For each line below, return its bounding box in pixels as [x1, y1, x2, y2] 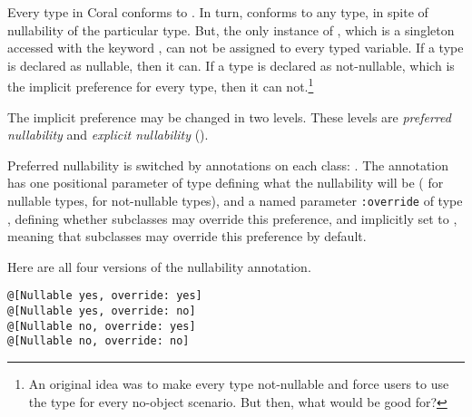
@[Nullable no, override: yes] [7, 319, 196, 333]
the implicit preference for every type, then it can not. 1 [7, 74, 314, 96]
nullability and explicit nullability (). [7, 125, 209, 144]
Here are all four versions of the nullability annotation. [7, 257, 311, 276]
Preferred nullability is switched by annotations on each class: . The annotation [7, 155, 449, 174]
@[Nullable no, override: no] [7, 335, 190, 348]
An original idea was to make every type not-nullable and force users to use [28, 374, 449, 393]
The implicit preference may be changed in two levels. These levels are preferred [7, 107, 451, 126]
